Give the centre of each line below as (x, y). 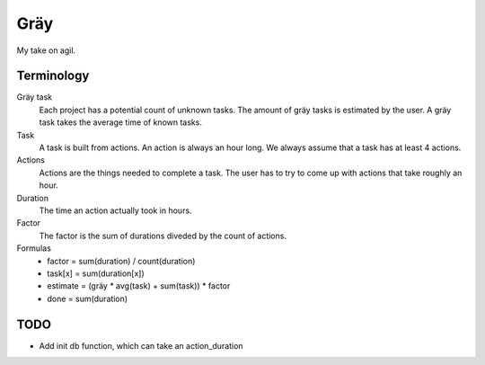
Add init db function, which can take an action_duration (141, 345)
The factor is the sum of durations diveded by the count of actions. (163, 236)
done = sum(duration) (88, 298)
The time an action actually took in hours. (115, 210)
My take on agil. (46, 50)
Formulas (34, 248)
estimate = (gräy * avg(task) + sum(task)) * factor (139, 286)
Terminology (53, 76)
